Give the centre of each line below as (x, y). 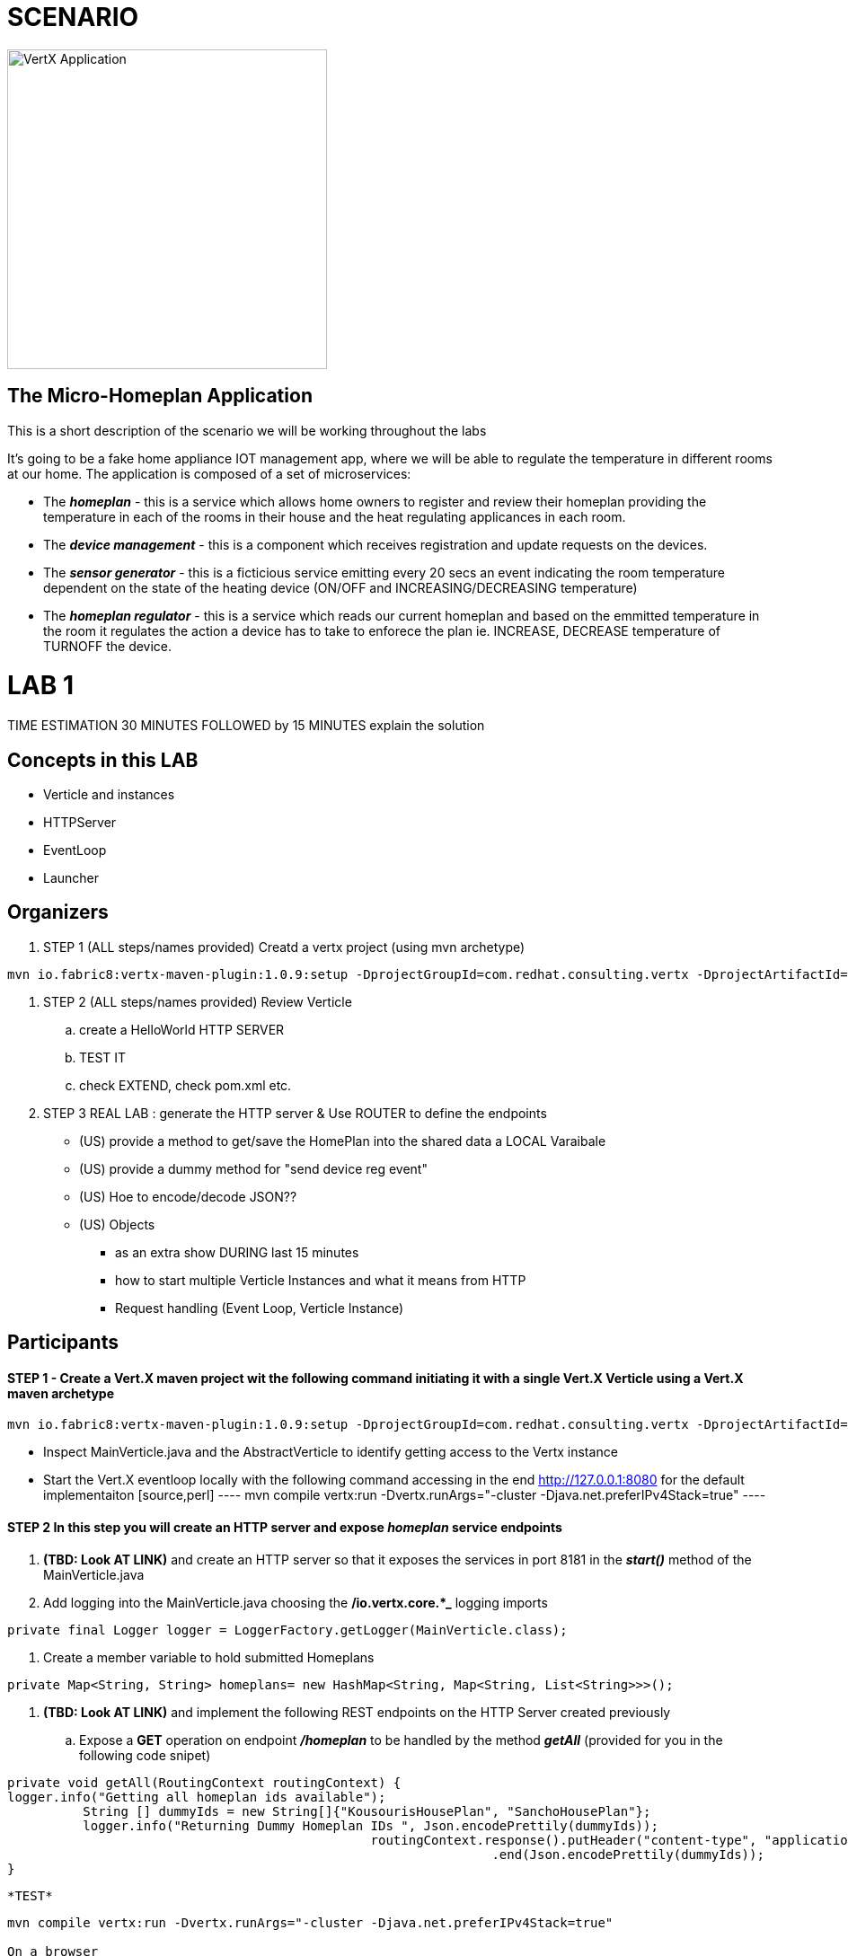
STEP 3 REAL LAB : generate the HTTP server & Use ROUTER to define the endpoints (295, 1113)
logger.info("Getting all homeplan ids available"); (197, 1797)
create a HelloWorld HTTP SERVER (182, 1029)
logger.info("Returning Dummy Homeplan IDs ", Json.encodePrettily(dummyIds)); (371, 1825)
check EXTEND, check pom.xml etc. (185, 1085)
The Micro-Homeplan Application (160, 396)
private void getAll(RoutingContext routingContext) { (204, 1782)
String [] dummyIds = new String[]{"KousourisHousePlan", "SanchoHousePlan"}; (367, 1811)
